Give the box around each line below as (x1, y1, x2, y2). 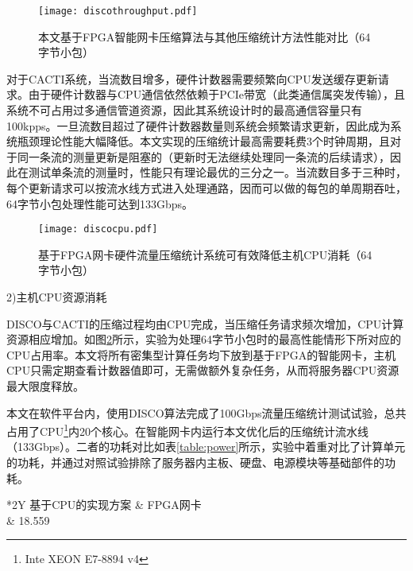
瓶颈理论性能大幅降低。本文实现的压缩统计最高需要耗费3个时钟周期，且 (17, 133, 390, 150)
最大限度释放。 (6, 378, 84, 394)
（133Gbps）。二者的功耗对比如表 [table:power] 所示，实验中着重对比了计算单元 (6, 438, 406, 455)
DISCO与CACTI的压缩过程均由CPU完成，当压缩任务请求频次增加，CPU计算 (6, 315, 404, 332)
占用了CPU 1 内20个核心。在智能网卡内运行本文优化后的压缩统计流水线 (6, 421, 369, 439)
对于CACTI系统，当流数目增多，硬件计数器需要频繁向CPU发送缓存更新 (6, 70, 378, 87)
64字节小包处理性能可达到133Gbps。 (6, 195, 194, 212)
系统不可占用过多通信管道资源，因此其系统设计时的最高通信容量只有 (6, 102, 362, 118)
